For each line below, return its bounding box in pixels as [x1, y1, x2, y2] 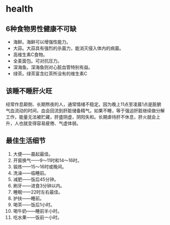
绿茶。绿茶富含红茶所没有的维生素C [13, 70, 88, 77]
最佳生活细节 [6, 136, 46, 145]
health [6, 3, 33, 15]
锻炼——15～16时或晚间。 [13, 163, 67, 170]
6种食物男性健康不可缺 [6, 24, 77, 33]
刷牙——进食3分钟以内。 [13, 182, 65, 189]
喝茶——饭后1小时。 [13, 201, 55, 208]
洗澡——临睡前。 [13, 170, 49, 176]
